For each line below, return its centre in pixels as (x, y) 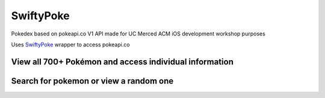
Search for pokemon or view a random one (92, 81)
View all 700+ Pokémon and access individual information (122, 62)
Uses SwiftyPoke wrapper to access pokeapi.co (70, 44)
